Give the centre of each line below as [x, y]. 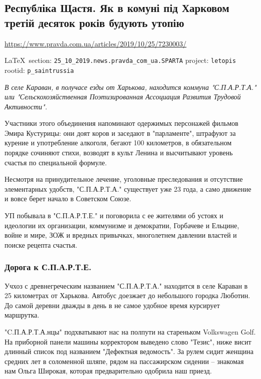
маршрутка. [22, 315]
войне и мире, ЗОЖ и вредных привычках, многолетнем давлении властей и [121, 235]
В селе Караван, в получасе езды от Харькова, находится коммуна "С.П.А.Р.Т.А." [130, 87]
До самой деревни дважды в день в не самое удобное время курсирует [112, 305]
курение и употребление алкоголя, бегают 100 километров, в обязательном [118, 143]
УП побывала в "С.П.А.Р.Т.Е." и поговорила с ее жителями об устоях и [114, 215]
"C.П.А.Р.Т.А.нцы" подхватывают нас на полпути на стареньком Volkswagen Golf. [130, 332]
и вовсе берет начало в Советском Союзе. [68, 198]
